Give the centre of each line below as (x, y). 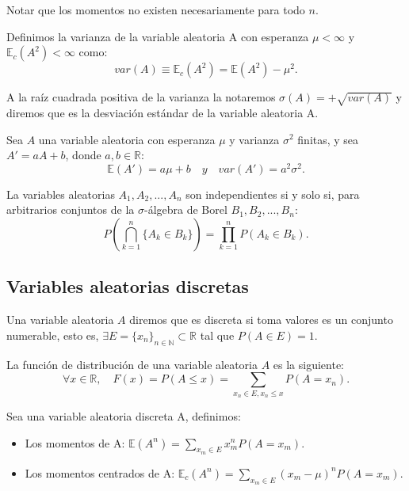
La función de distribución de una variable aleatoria (132, 364)
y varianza (254, 139)
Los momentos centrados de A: (100, 472)
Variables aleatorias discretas (128, 286)
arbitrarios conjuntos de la (71, 209)
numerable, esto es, (53, 335)
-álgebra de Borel (185, 209)
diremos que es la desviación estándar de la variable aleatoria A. (162, 112)
